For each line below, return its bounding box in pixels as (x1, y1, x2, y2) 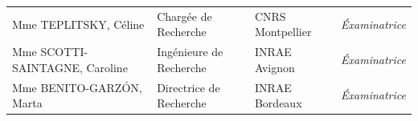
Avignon (254, 58, 295, 75)
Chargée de (157, 7, 212, 24)
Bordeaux (254, 95, 302, 111)
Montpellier (254, 23, 312, 40)
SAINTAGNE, (12, 58, 83, 75)
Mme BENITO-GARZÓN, (12, 79, 142, 95)
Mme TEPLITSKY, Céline (12, 15, 145, 32)
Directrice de (157, 79, 220, 95)
